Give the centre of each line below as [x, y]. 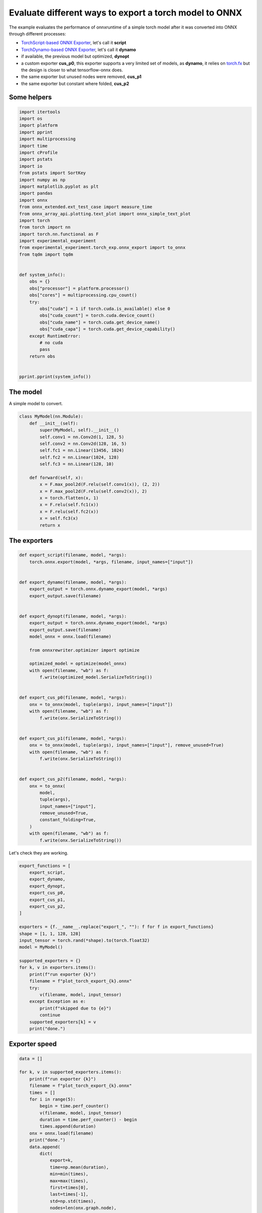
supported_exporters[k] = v [63, 1022]
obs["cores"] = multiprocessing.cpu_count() [83, 295]
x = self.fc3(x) [59, 518]
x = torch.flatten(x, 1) [69, 498]
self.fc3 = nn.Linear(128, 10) [77, 464]
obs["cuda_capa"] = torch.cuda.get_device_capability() [107, 329]
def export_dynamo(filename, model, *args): [73, 582]
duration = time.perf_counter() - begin [88, 1120]
